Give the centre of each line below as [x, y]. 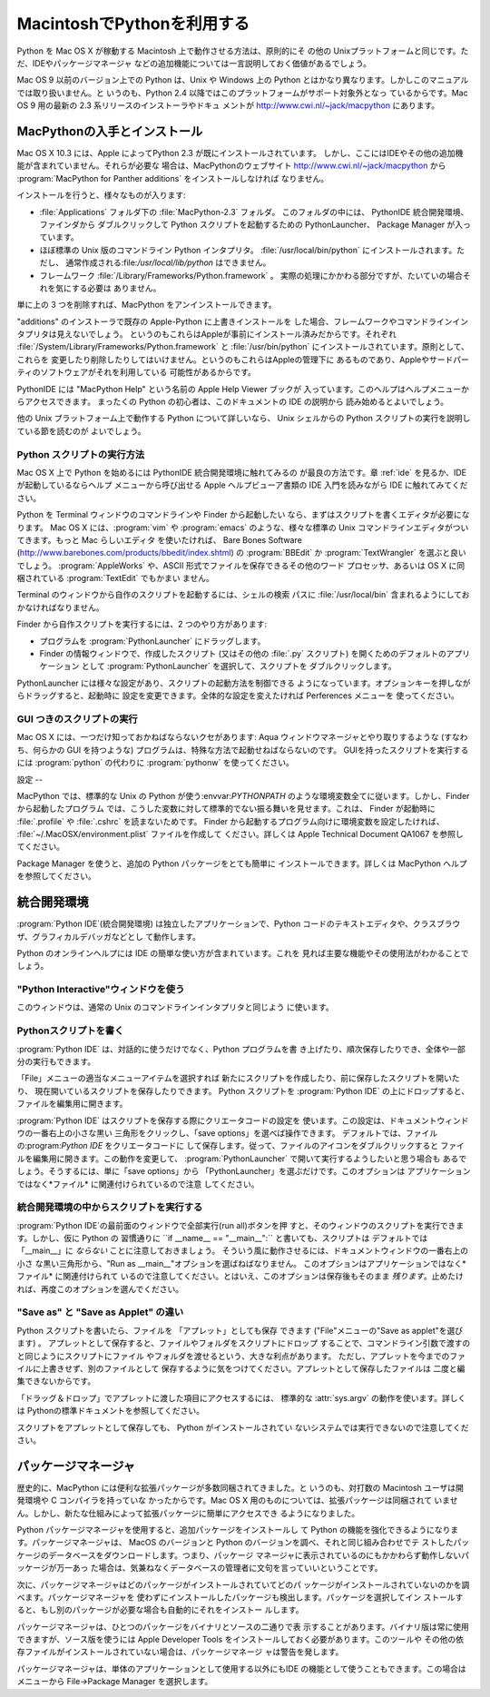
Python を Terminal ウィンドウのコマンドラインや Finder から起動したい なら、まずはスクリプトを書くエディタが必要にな [243, 515]
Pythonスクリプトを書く [70, 1031]
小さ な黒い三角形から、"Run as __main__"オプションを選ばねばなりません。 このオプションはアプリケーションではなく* [241, 1263]
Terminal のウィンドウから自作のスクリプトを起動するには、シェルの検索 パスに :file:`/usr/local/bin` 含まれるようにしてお [243, 595]
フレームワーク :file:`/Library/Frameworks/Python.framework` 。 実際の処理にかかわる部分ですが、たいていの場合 [251, 275]
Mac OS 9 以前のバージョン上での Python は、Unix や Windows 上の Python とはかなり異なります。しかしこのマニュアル [243, 80]
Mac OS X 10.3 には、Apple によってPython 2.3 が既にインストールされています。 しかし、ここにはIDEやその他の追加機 [240, 153]
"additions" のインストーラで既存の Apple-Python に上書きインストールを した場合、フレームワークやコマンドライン [235, 321]
